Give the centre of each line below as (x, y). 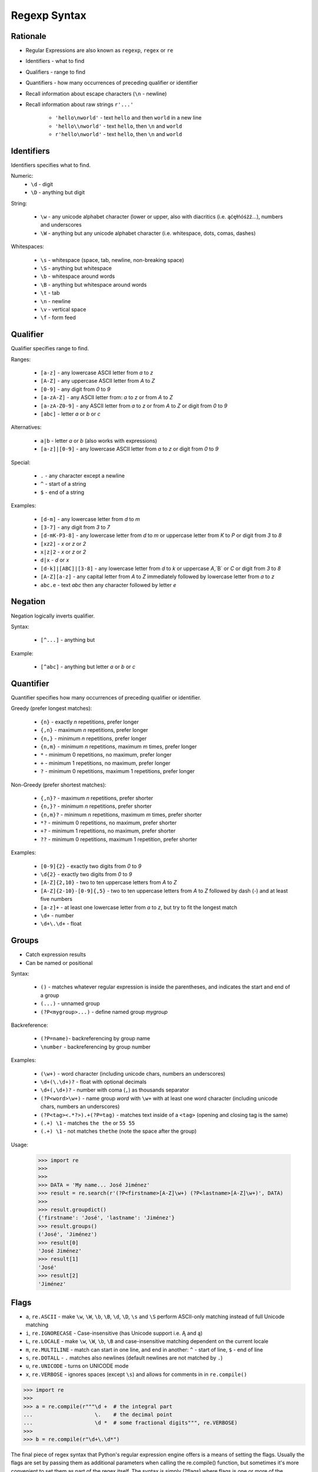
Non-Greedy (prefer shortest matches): (59, 785)
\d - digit (42, 184)
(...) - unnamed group (70, 1003)
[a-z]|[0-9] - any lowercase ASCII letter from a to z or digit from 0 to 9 (130, 449)
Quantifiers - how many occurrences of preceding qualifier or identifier (112, 83)
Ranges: (21, 359)
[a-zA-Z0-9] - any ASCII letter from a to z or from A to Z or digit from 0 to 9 (134, 406)
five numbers (57, 899)
